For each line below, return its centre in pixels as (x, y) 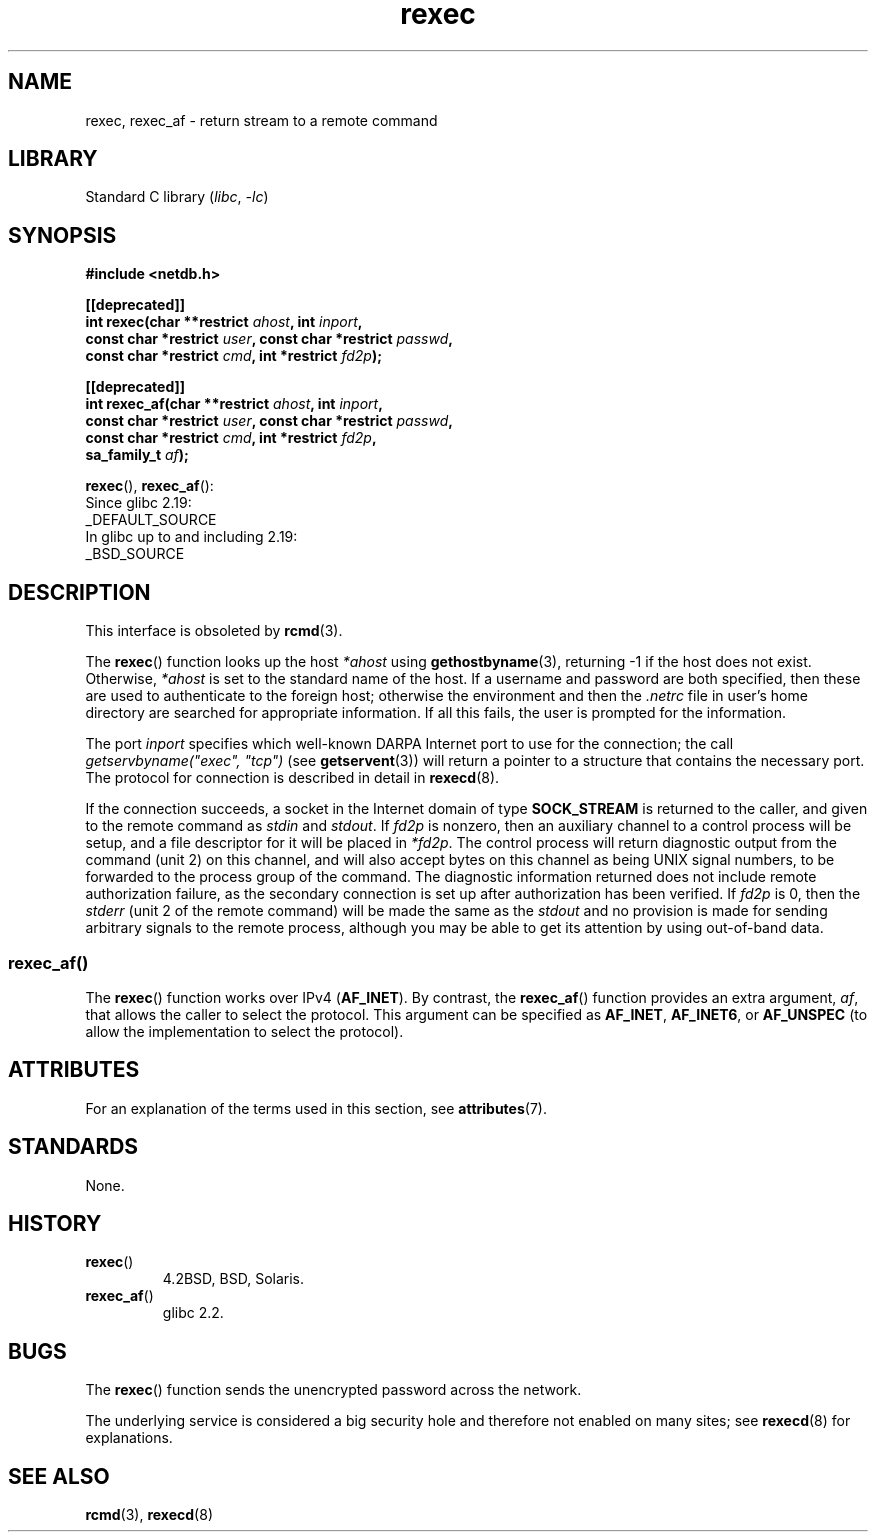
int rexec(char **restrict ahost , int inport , (224, 322)
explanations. (129, 1438)
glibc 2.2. (193, 1313)
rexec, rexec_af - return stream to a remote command (261, 120)
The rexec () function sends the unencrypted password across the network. (333, 1390)
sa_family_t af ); (137, 455)
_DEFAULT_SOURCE (151, 520)
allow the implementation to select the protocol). (244, 1031)
